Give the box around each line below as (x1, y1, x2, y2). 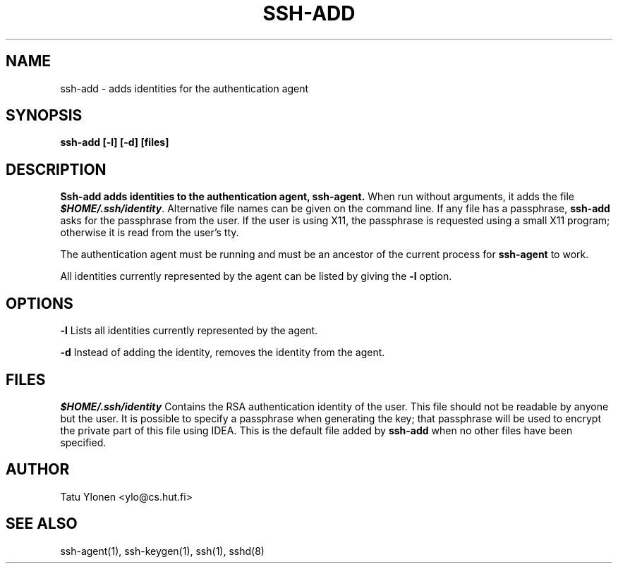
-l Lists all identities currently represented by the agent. (60, 324, 318, 337)
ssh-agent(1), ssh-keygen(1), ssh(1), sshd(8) (60, 544, 265, 557)
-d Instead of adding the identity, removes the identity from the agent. (60, 346, 385, 359)
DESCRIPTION (6, 160, 107, 178)
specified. (60, 436, 107, 448)
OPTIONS (6, 294, 73, 312)
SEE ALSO (6, 515, 78, 533)
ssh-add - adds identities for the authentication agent (60, 82, 309, 94)
